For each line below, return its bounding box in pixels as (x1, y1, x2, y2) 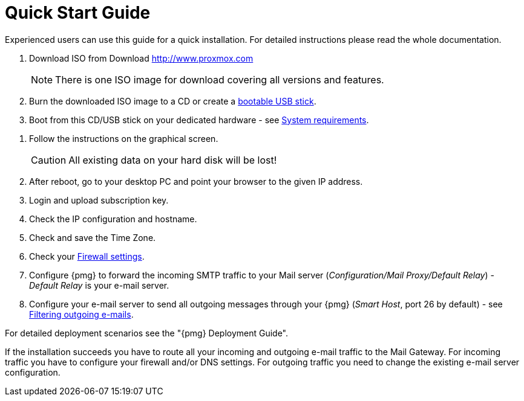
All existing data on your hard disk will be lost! (68, 153, 277, 166)
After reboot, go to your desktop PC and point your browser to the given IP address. (29, 176, 363, 187)
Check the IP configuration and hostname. (29, 213, 197, 224)
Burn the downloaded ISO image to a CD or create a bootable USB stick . (29, 95, 316, 106)
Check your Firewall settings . (29, 251, 145, 261)
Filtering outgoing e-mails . (29, 309, 134, 319)
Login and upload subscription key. (29, 194, 169, 205)
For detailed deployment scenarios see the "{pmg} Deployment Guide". (5, 327, 289, 338)
